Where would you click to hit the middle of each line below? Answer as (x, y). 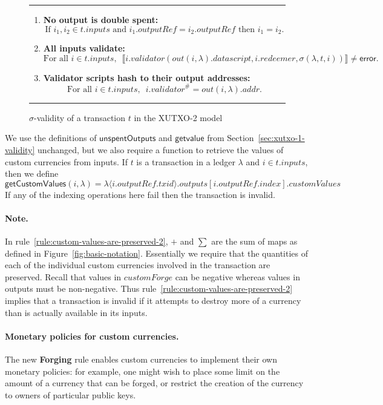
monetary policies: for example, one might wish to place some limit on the (142, 371)
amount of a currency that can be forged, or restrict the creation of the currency (154, 383)
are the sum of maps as (254, 241)
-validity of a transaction (80, 117)
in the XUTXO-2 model (178, 117)
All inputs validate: (84, 48)
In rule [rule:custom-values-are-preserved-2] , (87, 241)
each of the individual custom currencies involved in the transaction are (138, 265)
